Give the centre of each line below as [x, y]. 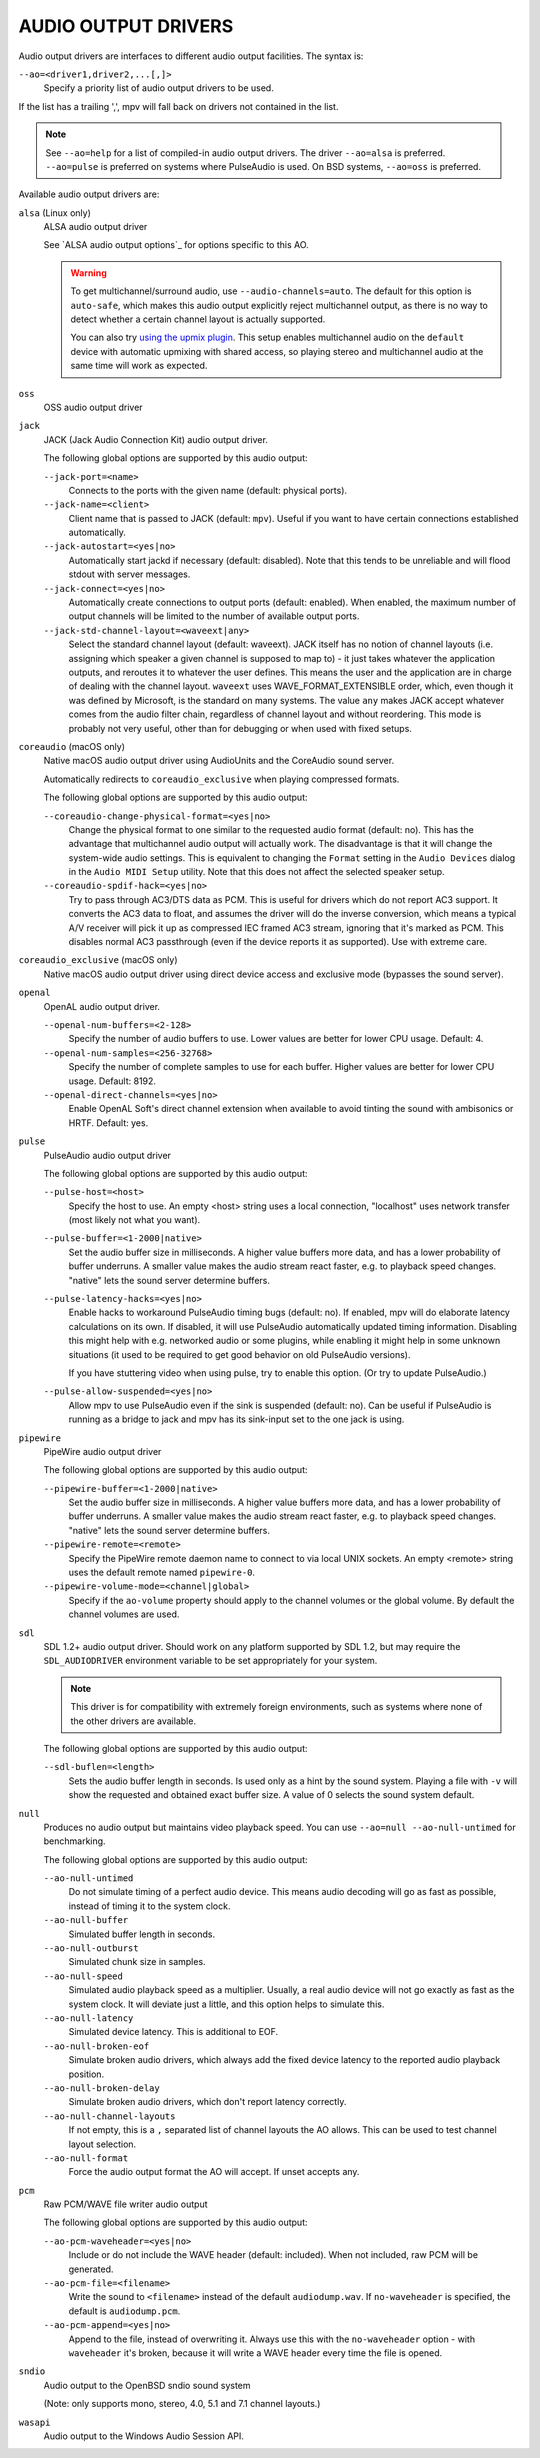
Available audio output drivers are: [89, 194]
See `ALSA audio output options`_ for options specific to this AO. [176, 245]
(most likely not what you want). [134, 1220]
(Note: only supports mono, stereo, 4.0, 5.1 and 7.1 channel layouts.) [182, 2404]
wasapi [34, 2422]
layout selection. [102, 2144]
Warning [88, 272]
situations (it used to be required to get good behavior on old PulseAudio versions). [239, 1354]
